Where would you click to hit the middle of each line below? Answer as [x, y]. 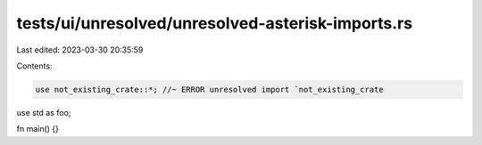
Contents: [34, 66]
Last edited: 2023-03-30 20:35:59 [80, 50]
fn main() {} [38, 129]
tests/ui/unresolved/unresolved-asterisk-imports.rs [215, 23]
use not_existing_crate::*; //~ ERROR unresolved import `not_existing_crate [209, 89]
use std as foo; [44, 112]
